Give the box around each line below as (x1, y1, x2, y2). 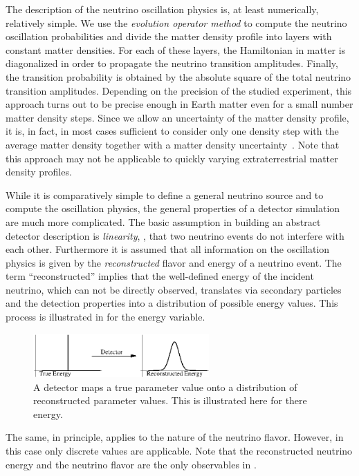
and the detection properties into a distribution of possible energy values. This (6, 296, 338, 310)
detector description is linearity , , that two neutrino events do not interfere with (6, 228, 344, 242)
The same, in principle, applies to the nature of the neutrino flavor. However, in (6, 430, 344, 444)
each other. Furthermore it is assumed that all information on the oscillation (6, 242, 330, 256)
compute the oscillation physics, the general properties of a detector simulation (6, 201, 340, 216)
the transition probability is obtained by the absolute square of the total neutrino (6, 69, 351, 84)
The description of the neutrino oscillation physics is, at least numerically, (6, 2, 319, 16)
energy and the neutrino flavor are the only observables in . (6, 457, 257, 471)
